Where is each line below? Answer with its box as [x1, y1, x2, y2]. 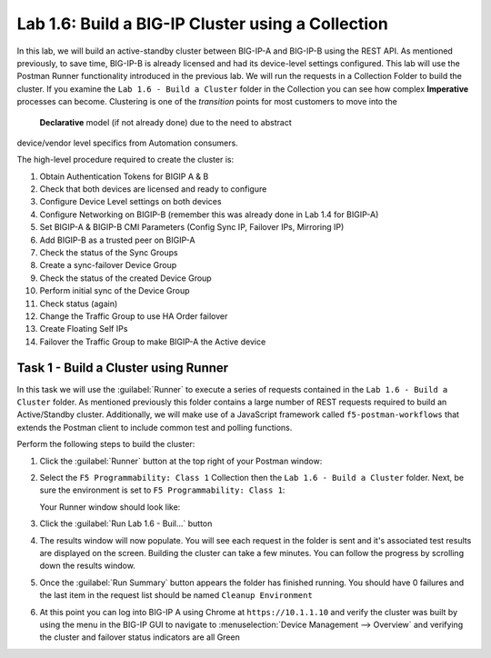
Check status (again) [39, 298, 118, 309]
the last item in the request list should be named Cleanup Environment [39, 590, 313, 601]
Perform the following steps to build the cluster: [16, 439, 195, 450]
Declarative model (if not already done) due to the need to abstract [39, 116, 292, 127]
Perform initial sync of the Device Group [39, 285, 190, 296]
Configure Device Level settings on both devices [39, 196, 222, 207]
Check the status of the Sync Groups [39, 247, 178, 258]
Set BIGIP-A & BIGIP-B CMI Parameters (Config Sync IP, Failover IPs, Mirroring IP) [39, 222, 345, 233]
